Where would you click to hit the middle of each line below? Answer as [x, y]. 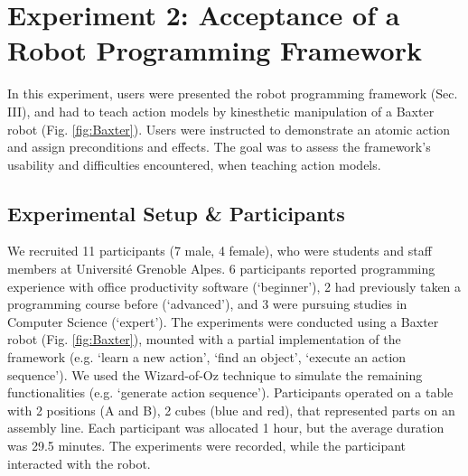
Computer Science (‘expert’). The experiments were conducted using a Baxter [223, 321]
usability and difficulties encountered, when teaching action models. [194, 164]
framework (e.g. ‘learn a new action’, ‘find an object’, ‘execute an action [207, 357]
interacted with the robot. [79, 463]
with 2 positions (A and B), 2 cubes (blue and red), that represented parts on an [231, 410]
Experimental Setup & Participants [176, 213]
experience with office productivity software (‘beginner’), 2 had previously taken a [234, 286]
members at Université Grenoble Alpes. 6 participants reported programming [221, 269]
